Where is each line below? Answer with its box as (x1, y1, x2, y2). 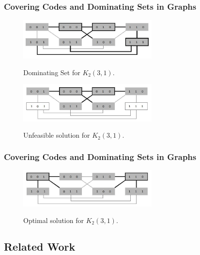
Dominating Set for (23, 67, 80, 77)
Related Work (4, 239, 76, 254)
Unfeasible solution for (23, 130, 90, 140)
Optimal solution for (23, 215, 84, 225)
